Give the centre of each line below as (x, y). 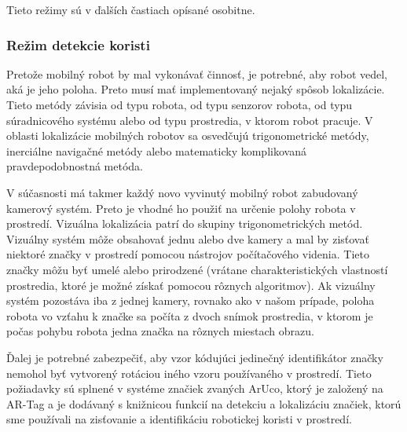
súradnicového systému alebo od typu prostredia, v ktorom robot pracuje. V (190, 120)
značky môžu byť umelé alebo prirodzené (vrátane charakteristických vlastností (197, 269)
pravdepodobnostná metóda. (75, 166)
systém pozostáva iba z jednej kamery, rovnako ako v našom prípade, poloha (191, 300)
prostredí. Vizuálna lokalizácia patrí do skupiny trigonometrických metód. (185, 223)
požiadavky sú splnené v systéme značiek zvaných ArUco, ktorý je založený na (195, 388)
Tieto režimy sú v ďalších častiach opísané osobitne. (131, 9)
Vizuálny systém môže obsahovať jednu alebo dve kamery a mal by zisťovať (188, 238)
